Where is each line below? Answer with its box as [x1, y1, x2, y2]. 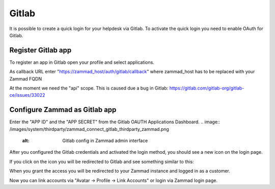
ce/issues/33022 [9, 92, 45, 98]
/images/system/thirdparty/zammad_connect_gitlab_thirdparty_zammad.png [9, 126, 169, 132]
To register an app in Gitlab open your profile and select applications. [9, 59, 155, 65]
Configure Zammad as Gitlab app [9, 105, 117, 114]
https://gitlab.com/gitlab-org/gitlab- [169, 85, 244, 91]
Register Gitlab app [9, 46, 72, 55]
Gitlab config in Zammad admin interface [62, 138, 148, 144]
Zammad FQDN [9, 75, 42, 82]
